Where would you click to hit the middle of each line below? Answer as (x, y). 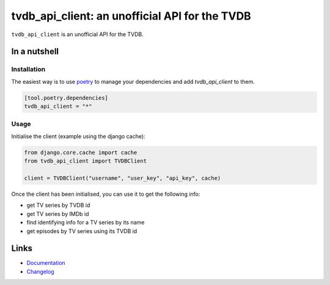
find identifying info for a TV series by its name (86, 223)
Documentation (46, 263)
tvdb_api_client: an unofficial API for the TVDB (131, 16)
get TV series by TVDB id (58, 205)
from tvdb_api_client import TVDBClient (85, 161)
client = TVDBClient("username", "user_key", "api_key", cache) (123, 178)
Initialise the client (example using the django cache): (79, 136)
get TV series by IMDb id (58, 213)
